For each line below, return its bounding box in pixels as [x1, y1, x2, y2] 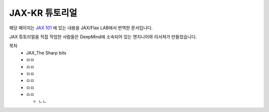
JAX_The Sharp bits [26, 50, 67, 56]
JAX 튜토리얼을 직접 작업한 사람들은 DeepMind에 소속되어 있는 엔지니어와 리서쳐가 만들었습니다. [9, 34, 197, 40]
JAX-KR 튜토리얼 [9, 7, 77, 18]
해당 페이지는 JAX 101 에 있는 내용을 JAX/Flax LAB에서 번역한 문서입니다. [9, 25, 153, 31]
